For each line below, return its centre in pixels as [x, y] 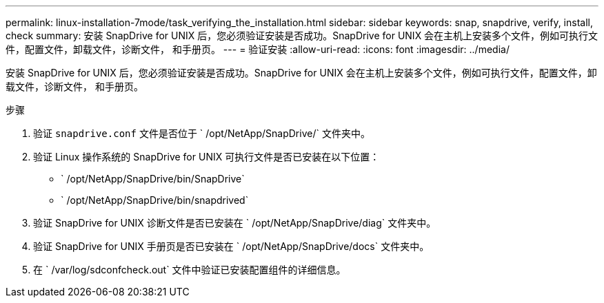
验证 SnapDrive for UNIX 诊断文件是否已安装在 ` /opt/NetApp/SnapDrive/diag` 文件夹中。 [235, 223]
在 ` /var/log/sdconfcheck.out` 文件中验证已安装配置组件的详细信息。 [190, 270]
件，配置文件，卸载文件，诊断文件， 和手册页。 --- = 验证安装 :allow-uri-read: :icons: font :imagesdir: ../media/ [258, 49]
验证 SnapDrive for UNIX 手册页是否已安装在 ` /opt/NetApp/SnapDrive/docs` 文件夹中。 [231, 246]
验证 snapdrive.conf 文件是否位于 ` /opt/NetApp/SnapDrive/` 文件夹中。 [202, 133]
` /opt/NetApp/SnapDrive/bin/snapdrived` [155, 200]
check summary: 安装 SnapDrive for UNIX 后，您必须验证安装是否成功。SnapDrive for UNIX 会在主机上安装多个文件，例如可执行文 [302, 35]
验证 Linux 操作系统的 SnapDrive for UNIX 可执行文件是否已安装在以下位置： [207, 157]
